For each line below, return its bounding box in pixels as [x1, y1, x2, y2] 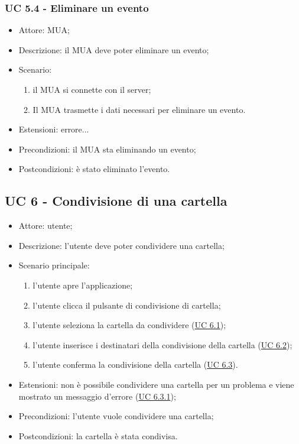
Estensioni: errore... [18, 123, 89, 135]
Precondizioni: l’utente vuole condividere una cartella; [18, 410, 214, 422]
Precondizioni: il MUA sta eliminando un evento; [18, 142, 196, 155]
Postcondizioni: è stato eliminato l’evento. [18, 163, 170, 175]
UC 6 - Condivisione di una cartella [5, 192, 227, 210]
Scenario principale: [18, 259, 90, 271]
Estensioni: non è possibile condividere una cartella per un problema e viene [18, 378, 294, 390]
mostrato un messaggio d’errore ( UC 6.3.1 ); [18, 390, 176, 402]
